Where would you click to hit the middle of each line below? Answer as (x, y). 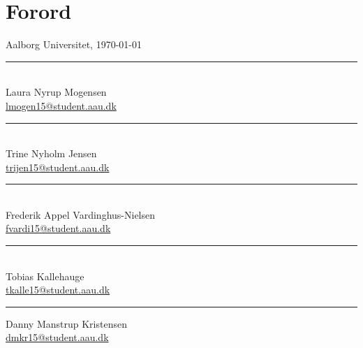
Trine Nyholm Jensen (51, 153)
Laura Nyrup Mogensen (56, 92)
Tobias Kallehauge (45, 276)
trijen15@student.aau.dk (58, 167)
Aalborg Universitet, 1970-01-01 (74, 44)
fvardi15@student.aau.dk (58, 228)
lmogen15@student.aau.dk (61, 105)
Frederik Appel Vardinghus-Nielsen (81, 214)
